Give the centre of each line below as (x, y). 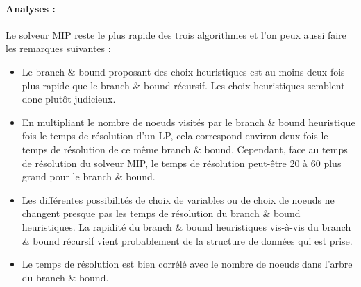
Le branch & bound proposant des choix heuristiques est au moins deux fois (183, 71)
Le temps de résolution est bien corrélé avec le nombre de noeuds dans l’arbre (187, 264)
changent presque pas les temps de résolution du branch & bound (161, 213)
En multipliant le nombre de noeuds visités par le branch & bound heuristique (188, 122)
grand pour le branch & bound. (89, 176)
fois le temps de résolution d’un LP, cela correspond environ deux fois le (175, 136)
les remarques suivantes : (58, 48)
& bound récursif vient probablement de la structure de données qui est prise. (187, 240)
